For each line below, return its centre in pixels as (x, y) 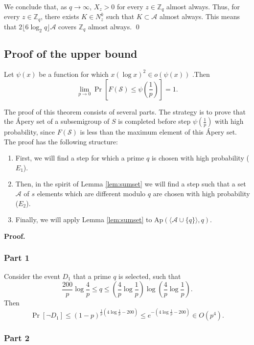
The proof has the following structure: (61, 141)
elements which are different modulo (91, 194)
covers (68, 26)
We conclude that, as (35, 6)
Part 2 (17, 338)
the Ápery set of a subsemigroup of (57, 121)
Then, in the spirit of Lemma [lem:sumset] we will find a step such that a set (131, 184)
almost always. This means (200, 16)
